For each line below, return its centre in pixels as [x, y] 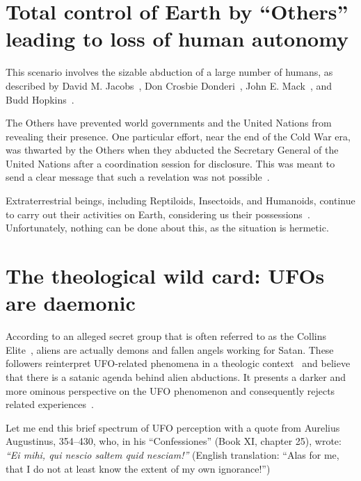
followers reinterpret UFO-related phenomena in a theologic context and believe [178, 363]
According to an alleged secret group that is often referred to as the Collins [166, 336]
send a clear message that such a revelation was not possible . [138, 177]
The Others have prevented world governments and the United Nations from [169, 123]
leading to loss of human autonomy [177, 39]
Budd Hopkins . [40, 99]
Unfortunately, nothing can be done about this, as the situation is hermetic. [167, 228]
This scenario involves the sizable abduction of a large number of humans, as [169, 72]
